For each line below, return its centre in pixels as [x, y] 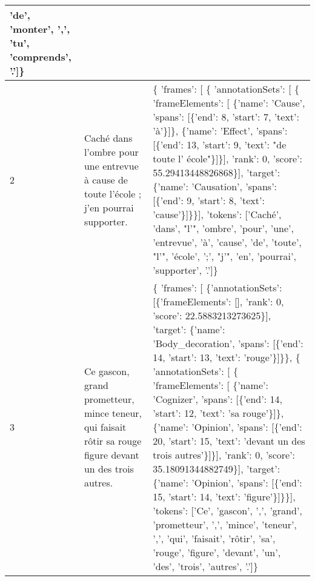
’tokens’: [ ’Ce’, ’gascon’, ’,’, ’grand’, [227, 510]
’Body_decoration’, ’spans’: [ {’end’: [228, 343]
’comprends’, [41, 57]
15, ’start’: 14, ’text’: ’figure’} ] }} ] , [224, 496]
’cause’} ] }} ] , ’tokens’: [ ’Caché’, [217, 214]
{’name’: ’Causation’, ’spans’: [215, 186]
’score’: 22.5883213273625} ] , [212, 315]
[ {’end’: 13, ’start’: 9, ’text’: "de [220, 144]
